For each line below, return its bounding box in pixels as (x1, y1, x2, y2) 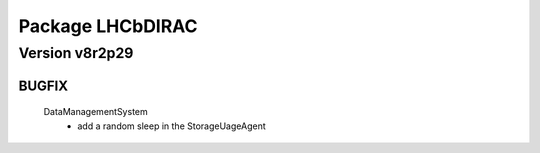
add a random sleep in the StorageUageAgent (77, 120, 266, 132)
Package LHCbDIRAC (18, 15, 199, 37)
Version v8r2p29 (18, 44, 134, 62)
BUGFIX (18, 77, 69, 94)
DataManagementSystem (43, 106, 149, 118)
